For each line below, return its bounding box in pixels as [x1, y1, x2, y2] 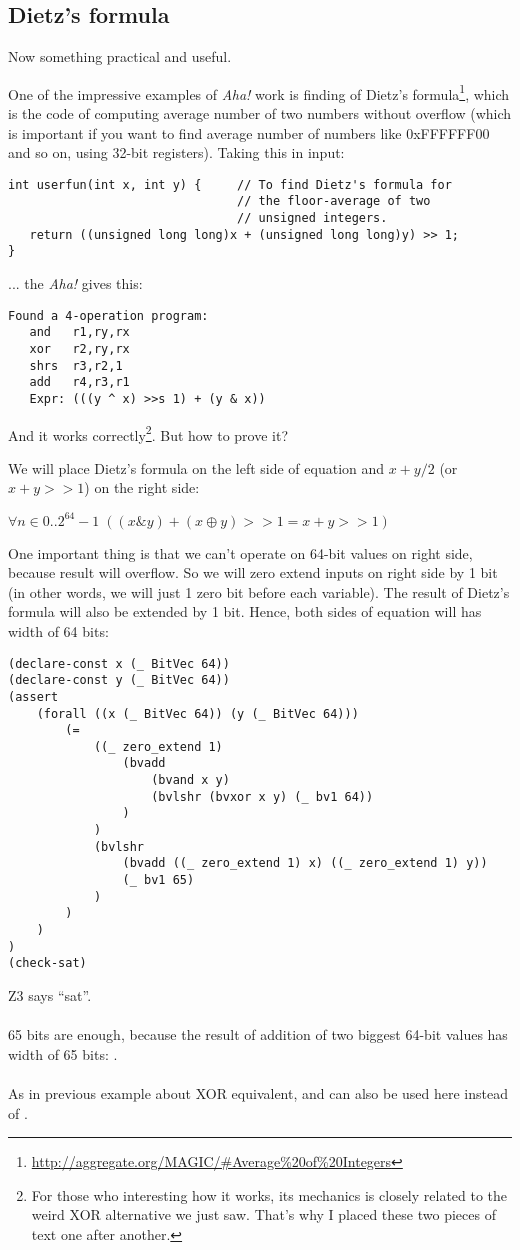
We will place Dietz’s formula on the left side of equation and [8, 457, 385, 478]
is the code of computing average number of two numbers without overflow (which [8, 103, 512, 124]
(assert [8, 689, 59, 704]
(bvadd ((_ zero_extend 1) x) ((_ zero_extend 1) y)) [122, 856, 488, 871]
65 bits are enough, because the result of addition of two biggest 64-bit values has [8, 1024, 508, 1045]
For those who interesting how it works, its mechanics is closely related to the [31, 1184, 508, 1205]
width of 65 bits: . [8, 1043, 118, 1064]
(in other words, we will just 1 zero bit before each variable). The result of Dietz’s [8, 581, 510, 602]
